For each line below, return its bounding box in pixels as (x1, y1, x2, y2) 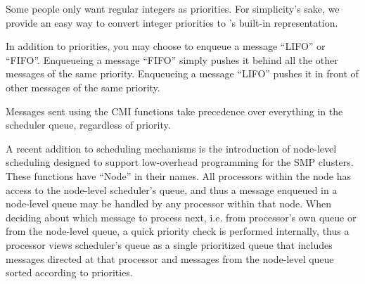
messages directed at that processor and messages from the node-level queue (6, 251, 334, 266)
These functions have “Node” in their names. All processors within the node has (6, 168, 352, 183)
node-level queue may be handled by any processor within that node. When (6, 196, 332, 211)
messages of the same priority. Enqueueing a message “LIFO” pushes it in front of (6, 66, 359, 81)
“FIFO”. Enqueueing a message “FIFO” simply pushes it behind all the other (6, 52, 338, 67)
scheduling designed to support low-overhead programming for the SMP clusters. (6, 155, 354, 169)
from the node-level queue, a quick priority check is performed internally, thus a (6, 224, 350, 238)
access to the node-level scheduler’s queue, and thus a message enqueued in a (6, 182, 338, 197)
